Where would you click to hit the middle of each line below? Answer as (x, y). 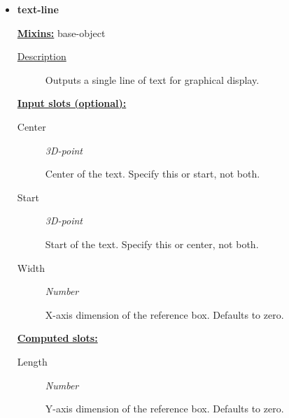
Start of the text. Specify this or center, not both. (152, 244)
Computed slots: (57, 338)
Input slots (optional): (72, 103)
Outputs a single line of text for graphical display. (152, 79)
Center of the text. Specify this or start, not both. (153, 174)
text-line (38, 9)
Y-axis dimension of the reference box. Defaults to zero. (164, 409)
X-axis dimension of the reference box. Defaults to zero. (164, 314)
